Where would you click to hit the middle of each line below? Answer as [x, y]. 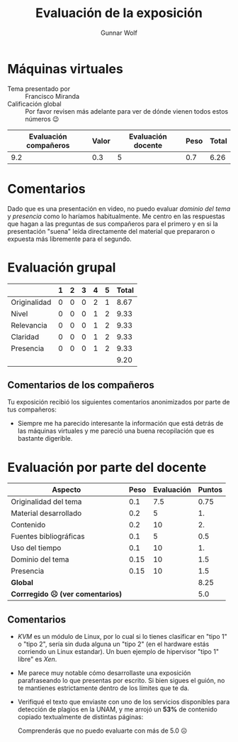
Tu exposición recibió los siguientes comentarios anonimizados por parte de [119, 402]
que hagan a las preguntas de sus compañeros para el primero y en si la [113, 224]
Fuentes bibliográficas [48, 537]
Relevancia [29, 325]
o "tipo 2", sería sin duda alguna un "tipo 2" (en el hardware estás [113, 644]
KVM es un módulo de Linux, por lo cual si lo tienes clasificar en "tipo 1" [123, 637]
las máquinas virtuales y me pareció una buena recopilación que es [116, 431]
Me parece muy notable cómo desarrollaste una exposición [104, 673]
